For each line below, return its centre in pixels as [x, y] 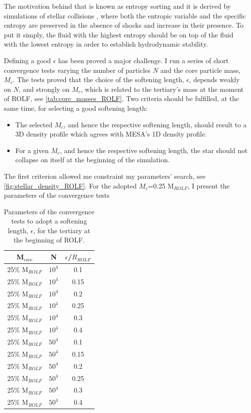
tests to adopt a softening [49, 221]
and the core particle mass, [201, 70]
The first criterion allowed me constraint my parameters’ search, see [105, 176]
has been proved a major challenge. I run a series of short [143, 60]
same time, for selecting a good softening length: [76, 108]
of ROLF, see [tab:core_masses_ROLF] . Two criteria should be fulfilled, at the [122, 98]
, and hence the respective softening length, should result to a [155, 124]
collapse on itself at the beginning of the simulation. [93, 160]
